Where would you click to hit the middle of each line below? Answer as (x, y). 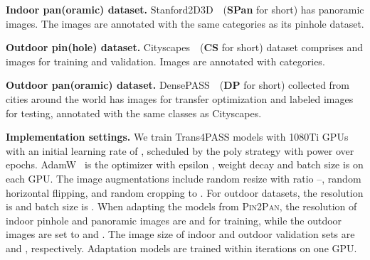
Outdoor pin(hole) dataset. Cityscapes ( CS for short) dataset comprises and (185, 47)
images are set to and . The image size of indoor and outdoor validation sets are (180, 234)
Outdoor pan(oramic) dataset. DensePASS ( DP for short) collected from (178, 85)
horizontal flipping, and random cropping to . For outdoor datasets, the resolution (185, 192)
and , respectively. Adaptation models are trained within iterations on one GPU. (181, 248)
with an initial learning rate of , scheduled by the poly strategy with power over (180, 150)
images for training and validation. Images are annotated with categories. (165, 61)
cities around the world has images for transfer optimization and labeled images (180, 98)
